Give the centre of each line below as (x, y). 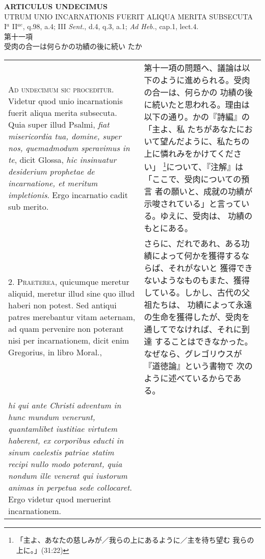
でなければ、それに (205, 329)
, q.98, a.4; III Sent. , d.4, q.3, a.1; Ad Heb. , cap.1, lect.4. (111, 26)
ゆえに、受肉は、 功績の (206, 216)
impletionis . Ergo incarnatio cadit (68, 195)
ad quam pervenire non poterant (66, 328)
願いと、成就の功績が (212, 191)
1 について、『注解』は (203, 166)
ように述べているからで (189, 378)
